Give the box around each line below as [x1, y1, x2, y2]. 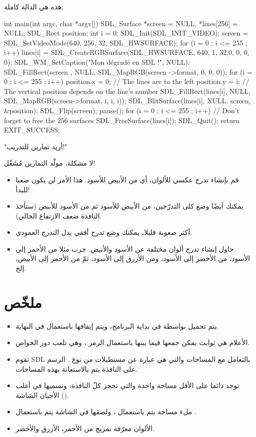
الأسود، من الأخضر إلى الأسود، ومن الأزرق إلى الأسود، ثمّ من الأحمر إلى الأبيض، [15, 253, 250, 263]
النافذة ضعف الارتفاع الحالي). [15, 210, 102, 220]
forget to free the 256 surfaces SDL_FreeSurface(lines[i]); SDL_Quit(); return [4, 115, 240, 125]
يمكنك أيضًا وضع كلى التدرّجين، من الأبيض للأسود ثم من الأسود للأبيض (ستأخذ [15, 201, 244, 211]
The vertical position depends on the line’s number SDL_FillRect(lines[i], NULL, [4, 86, 251, 96]
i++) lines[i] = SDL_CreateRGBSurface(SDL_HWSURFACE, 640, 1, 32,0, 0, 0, [4, 47, 250, 57]
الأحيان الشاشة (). [15, 390, 69, 400]
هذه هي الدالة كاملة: [4, 1, 64, 11]
